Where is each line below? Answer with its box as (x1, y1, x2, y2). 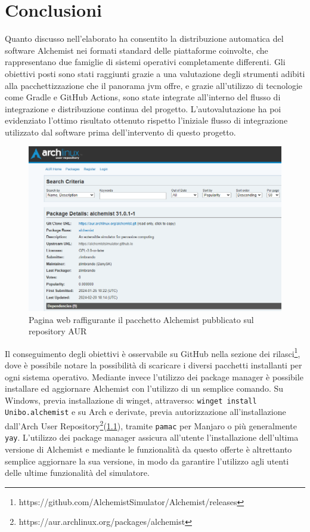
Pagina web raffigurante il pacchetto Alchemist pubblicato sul (29, 313, 254, 325)
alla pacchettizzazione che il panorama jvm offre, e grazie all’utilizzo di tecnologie (5, 79, 303, 91)
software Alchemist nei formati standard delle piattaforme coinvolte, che (5, 44, 268, 56)
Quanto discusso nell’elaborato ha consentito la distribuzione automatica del (5, 32, 284, 45)
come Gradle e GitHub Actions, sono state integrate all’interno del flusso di (5, 91, 281, 103)
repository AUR (29, 325, 87, 337)
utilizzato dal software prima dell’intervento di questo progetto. (5, 125, 236, 138)
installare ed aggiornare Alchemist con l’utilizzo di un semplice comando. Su (5, 382, 284, 395)
